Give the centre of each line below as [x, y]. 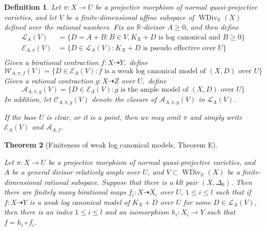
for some [197, 202]
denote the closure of [124, 99]
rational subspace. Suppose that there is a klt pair [121, 182]
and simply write [216, 117]
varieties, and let [30, 17]
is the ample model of [155, 89]
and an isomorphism [137, 212]
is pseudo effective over [179, 48]
